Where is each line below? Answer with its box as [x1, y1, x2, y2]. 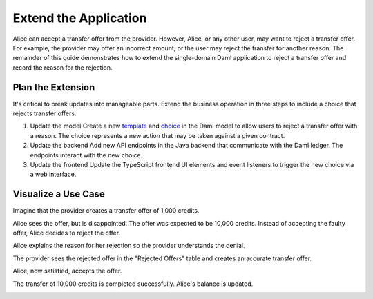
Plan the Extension [12, 81, 95, 93]
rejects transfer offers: [12, 109, 77, 117]
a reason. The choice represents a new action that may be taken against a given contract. [30, 131, 285, 139]
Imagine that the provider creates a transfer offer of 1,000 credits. [12, 206, 200, 215]
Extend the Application [12, 10, 147, 26]
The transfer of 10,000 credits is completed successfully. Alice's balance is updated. [12, 280, 254, 288]
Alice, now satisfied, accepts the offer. [12, 267, 122, 276]
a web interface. [30, 170, 77, 179]
